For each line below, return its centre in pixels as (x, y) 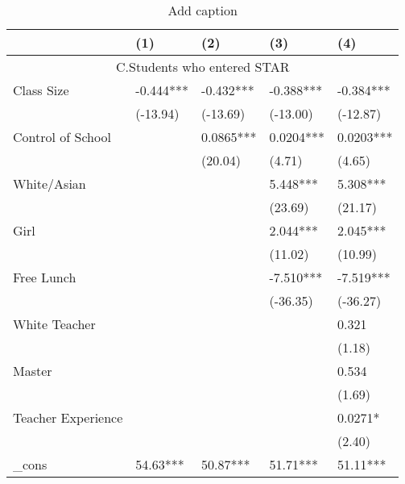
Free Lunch (45, 277)
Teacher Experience (68, 417)
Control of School (62, 137)
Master (33, 371)
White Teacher (54, 324)
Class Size (41, 90)
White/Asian (50, 184)
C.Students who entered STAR (202, 67)
